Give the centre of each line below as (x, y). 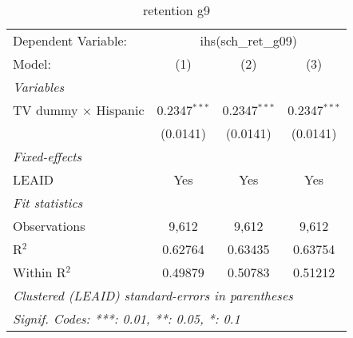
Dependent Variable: (70, 40)
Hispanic (120, 110)
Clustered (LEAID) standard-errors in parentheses (153, 295)
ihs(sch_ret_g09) (249, 40)
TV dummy (46, 110)
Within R (40, 272)
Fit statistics (48, 203)
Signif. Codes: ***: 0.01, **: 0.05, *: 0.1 (127, 318)
